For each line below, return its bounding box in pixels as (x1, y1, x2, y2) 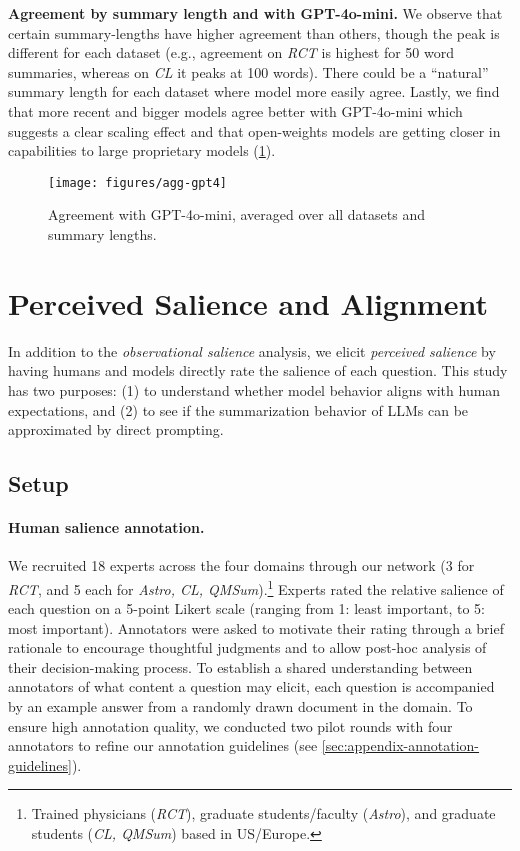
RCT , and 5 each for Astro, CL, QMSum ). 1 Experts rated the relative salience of (8, 575, 504, 599)
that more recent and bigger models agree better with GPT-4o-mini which (8, 100, 463, 121)
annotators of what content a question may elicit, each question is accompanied (8, 676, 495, 697)
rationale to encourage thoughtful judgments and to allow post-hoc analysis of (8, 637, 487, 658)
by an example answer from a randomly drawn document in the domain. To (8, 696, 473, 717)
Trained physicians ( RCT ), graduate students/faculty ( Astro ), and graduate (31, 803, 496, 824)
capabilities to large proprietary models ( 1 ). (8, 140, 276, 161)
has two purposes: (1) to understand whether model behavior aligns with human (8, 379, 501, 400)
